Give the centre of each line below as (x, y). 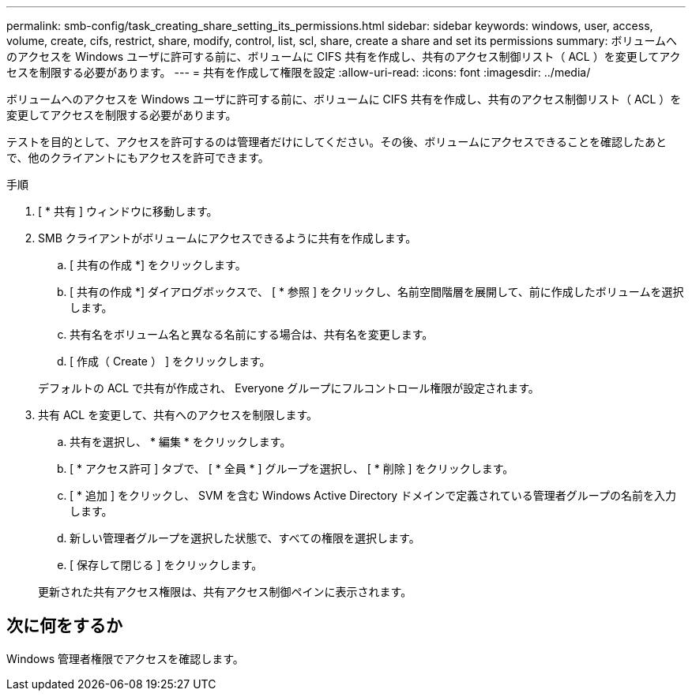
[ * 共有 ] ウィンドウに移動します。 (128, 211)
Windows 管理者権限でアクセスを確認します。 (125, 658)
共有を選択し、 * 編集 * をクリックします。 (181, 442)
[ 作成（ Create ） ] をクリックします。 (170, 361)
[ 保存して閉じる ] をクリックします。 (166, 565)
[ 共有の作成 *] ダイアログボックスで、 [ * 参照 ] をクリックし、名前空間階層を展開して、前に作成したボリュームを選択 (377, 292)
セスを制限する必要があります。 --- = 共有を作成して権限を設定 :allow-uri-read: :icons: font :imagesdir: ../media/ (299, 72)
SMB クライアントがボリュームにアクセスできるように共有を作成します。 (228, 238)
